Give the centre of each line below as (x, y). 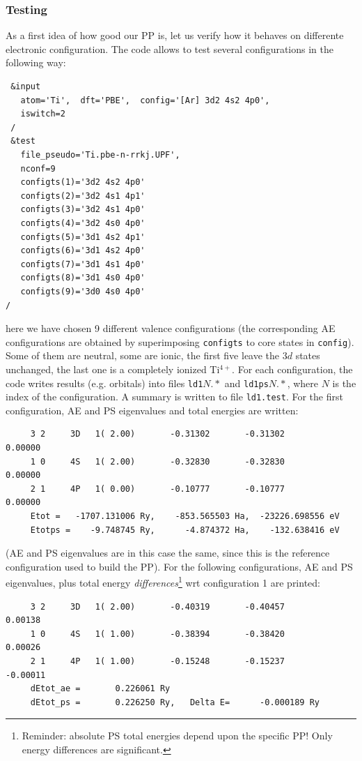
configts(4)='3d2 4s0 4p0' (83, 223)
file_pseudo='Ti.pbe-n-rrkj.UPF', (100, 155)
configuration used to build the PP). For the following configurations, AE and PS (179, 566)
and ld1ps (246, 383)
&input (26, 86)
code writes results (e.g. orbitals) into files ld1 (104, 383)
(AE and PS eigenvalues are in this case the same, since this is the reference (168, 553)
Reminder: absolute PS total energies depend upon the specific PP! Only (177, 736)
